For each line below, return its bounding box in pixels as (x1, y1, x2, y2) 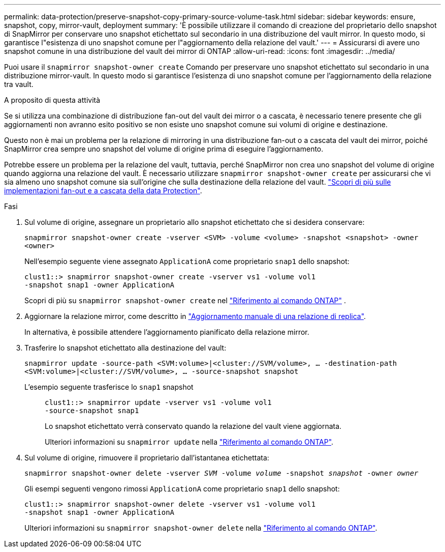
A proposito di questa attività (4, 96, 101, 104)
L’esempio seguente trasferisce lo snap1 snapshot (24, 383, 194, 391)
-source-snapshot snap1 (45, 406, 139, 415)
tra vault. (4, 80, 34, 89)
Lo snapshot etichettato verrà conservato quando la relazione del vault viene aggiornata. (45, 422, 342, 430)
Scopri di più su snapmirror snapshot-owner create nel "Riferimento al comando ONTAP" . (24, 296, 346, 305)
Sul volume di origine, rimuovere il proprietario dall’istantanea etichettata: (24, 453, 269, 462)
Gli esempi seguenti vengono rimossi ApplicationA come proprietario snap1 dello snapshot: (24, 484, 340, 493)
